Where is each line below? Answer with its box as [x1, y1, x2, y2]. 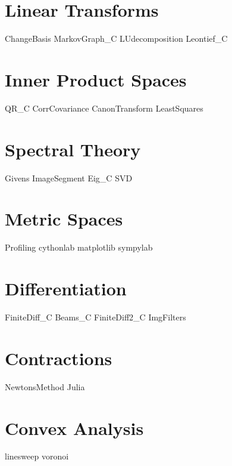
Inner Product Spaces [5, 67, 187, 91]
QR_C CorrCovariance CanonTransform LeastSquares [5, 101, 203, 114]
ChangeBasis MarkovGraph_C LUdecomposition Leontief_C [5, 32, 228, 45]
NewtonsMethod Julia [5, 380, 85, 393]
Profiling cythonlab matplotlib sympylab [5, 241, 153, 254]
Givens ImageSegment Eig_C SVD [5, 171, 133, 184]
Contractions [5, 345, 112, 370]
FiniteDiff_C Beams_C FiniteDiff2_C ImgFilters [5, 311, 186, 323]
